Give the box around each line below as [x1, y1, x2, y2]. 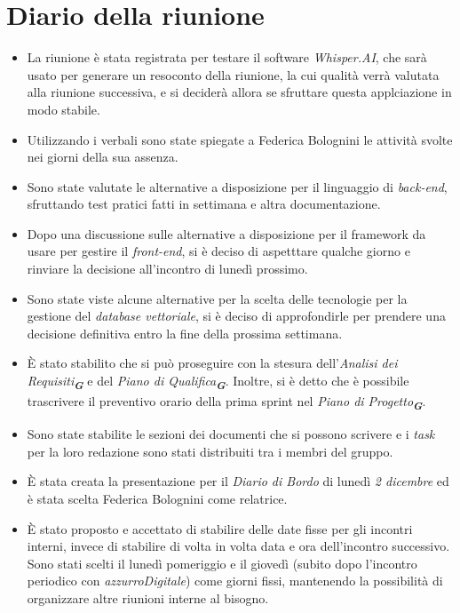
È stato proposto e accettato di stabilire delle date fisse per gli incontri [27, 519, 413, 537]
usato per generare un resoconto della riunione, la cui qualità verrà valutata [27, 65, 440, 84]
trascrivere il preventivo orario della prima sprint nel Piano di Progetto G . [27, 392, 426, 413]
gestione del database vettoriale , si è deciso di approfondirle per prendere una [27, 306, 446, 325]
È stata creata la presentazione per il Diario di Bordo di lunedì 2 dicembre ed [27, 472, 449, 490]
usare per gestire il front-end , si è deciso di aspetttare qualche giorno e [27, 242, 410, 260]
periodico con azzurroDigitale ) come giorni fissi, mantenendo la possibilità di [27, 571, 443, 590]
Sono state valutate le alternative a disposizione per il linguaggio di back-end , [27, 177, 448, 195]
